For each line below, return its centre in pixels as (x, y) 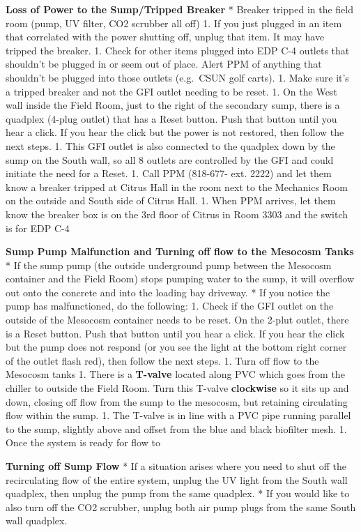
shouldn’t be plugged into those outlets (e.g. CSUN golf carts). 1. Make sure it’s (177, 77)
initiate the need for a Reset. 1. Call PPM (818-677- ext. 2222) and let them (169, 173)
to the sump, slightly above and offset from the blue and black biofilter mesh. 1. (176, 428)
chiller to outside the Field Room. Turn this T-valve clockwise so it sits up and (177, 388)
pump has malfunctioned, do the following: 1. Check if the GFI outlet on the (170, 306)
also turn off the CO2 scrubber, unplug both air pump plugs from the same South (181, 507)
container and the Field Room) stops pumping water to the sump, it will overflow (180, 279)
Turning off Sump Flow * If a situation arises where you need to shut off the (176, 466)
